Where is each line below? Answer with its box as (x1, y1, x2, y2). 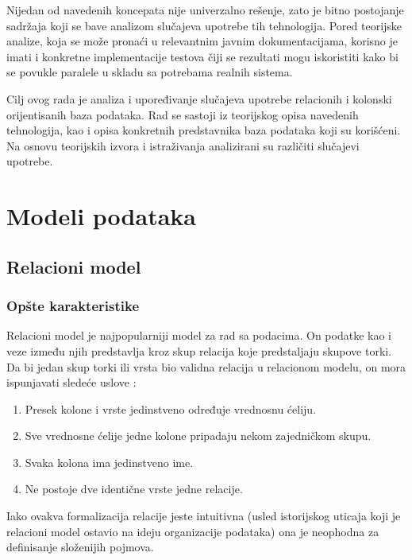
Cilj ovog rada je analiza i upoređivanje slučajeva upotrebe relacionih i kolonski (6, 90, 392, 107)
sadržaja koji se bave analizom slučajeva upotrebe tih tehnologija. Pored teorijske (6, 17, 402, 33)
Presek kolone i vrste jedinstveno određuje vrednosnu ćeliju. (25, 400, 317, 417)
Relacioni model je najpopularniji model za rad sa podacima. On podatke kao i (6, 327, 391, 344)
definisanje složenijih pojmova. (6, 539, 154, 555)
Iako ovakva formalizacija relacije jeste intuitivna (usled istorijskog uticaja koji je (6, 507, 401, 524)
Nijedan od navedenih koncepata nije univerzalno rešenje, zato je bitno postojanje (6, 2, 404, 17)
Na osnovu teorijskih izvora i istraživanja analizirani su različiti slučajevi (6, 137, 360, 154)
